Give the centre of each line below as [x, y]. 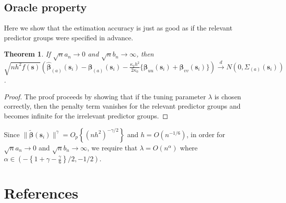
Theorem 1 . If [27, 54]
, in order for [206, 134]
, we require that [112, 147]
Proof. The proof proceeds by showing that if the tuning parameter [105, 96]
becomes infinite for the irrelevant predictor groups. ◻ [86, 116]
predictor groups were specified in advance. [69, 37]
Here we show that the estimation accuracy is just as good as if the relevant [118, 28]
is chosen [228, 96]
